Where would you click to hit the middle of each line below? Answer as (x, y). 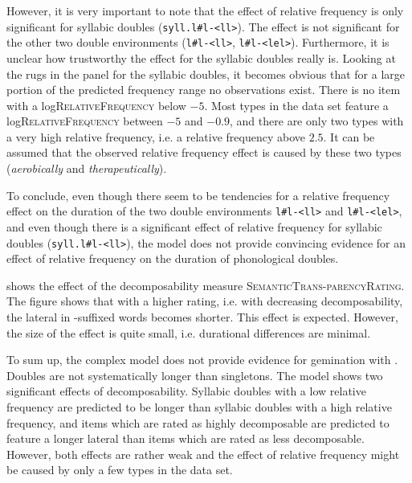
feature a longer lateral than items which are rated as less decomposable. (186, 438)
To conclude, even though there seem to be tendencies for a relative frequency (198, 195)
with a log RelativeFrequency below (96, 105)
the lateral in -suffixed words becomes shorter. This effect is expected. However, (202, 316)
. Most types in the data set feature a (296, 105)
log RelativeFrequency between (85, 121)
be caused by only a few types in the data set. (120, 470)
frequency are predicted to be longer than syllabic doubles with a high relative (199, 406)
